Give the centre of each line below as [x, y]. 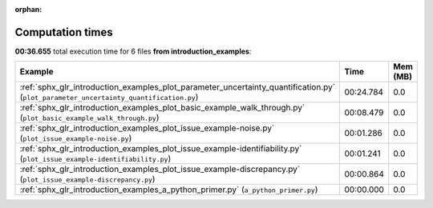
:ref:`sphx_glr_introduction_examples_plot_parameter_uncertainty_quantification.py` [178, 87]
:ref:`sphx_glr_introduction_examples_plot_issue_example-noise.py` [147, 128]
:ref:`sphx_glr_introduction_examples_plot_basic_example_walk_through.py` [162, 108]
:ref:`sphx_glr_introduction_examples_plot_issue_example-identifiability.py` [161, 149]
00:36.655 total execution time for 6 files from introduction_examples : [133, 51]
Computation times [64, 32]
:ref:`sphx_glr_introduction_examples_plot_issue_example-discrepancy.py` [160, 170]
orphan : [28, 9]
